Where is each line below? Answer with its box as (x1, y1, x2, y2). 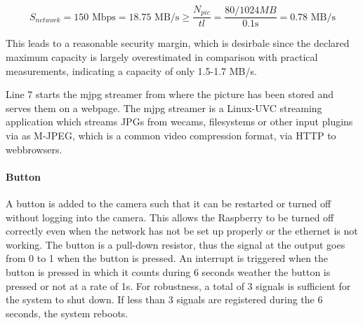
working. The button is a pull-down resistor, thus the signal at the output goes (6, 237, 345, 251)
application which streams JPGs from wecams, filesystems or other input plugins (6, 114, 353, 129)
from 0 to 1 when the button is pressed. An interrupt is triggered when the (6, 251, 329, 265)
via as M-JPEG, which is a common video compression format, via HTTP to (6, 128, 336, 143)
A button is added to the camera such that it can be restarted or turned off (6, 196, 331, 211)
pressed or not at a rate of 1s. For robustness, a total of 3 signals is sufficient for (6, 278, 351, 293)
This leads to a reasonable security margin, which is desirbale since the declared (6, 36, 350, 50)
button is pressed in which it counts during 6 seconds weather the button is (6, 265, 331, 279)
